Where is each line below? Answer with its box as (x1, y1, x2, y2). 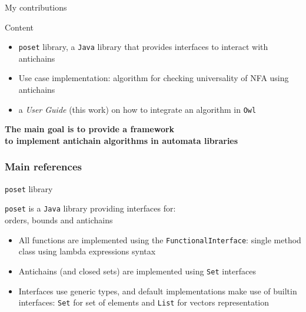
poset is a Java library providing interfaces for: (5, 202, 176, 214)
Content (5, 21, 34, 33)
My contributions (5, 1, 67, 13)
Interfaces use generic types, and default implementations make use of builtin (18, 284, 297, 297)
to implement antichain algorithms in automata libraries (5, 134, 238, 146)
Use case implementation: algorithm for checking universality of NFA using (18, 72, 289, 84)
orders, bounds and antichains (5, 214, 113, 226)
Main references (5, 159, 82, 174)
